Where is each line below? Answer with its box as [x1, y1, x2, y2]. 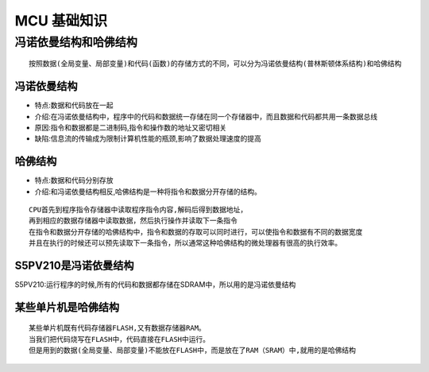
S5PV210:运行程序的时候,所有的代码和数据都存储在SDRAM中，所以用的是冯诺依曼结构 [14, 280, 296, 289]
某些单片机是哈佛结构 [14, 300, 119, 314]
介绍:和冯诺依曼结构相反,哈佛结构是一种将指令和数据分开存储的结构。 [34, 187, 262, 196]
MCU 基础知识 [14, 12, 107, 29]
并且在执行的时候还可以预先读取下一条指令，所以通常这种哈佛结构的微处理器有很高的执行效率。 [29, 238, 342, 248]
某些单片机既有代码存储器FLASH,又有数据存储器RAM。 [29, 324, 206, 333]
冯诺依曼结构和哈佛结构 [14, 35, 138, 49]
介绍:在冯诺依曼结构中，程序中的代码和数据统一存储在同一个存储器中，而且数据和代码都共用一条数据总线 [34, 111, 378, 121]
